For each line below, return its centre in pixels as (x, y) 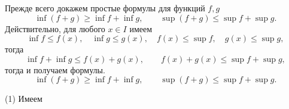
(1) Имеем (24, 99)
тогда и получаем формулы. (55, 69)
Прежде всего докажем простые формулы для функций (105, 8)
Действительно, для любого (55, 28)
